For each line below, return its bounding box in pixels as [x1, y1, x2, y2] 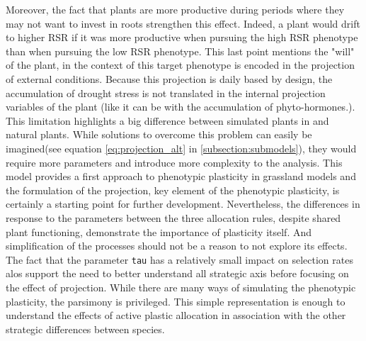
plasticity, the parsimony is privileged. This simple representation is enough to [6, 294, 345, 308]
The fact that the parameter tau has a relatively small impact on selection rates [6, 252, 353, 267]
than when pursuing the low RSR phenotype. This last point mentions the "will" [6, 43, 355, 58]
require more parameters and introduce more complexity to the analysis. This [6, 155, 343, 169]
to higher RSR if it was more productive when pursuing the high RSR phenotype [6, 30, 358, 45]
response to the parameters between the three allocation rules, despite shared [6, 210, 341, 225]
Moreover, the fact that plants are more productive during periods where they [6, 2, 345, 16]
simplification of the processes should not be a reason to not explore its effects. [6, 238, 348, 253]
